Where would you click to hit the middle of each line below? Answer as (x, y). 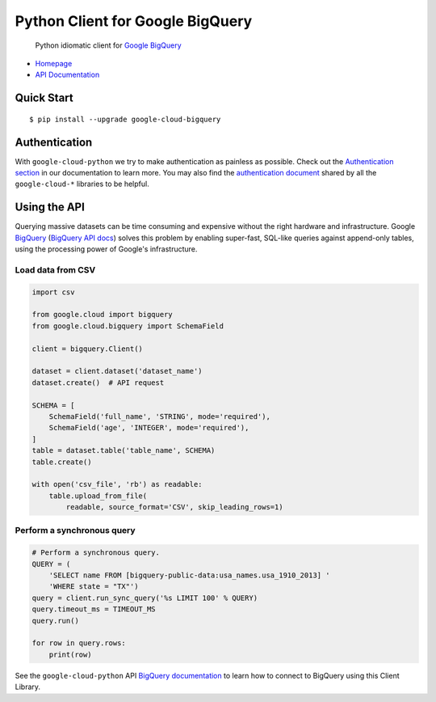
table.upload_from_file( (98, 496)
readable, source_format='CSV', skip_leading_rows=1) (174, 507)
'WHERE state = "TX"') (94, 587)
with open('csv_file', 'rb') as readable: (117, 484)
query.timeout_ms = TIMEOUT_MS (94, 609)
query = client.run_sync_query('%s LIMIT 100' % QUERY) (145, 598)
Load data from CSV (55, 269)
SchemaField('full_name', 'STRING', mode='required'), (159, 416)
